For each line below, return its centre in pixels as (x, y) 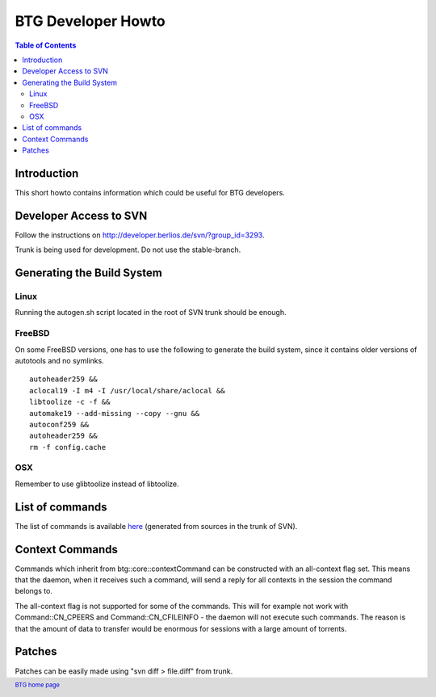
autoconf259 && (59, 424)
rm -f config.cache (68, 447)
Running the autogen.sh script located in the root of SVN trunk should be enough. (151, 313)
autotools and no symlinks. (59, 360)
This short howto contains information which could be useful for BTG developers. (150, 192)
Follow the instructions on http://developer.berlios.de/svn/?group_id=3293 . (140, 235)
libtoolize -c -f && (70, 402)
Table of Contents (46, 45)
